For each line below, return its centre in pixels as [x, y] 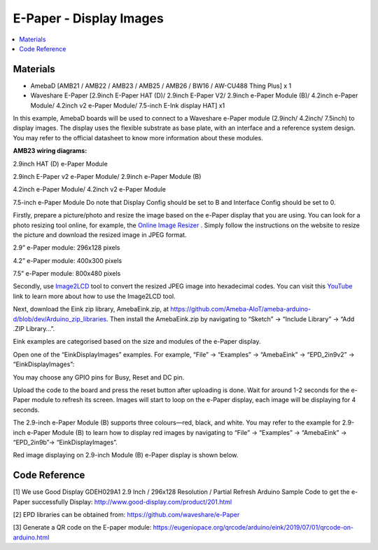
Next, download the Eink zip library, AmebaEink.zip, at [91, 309]
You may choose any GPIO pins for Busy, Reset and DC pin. [99, 377]
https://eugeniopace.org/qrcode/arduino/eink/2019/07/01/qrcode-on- [253, 528]
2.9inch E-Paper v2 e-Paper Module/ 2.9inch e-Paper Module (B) [107, 176]
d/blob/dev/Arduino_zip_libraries [60, 318]
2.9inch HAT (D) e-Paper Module [60, 163]
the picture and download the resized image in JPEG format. [100, 234]
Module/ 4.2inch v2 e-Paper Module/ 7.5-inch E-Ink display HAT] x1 [128, 105]
